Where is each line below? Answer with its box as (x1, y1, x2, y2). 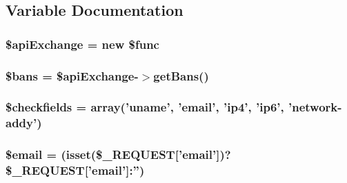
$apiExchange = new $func (6, 35, 159, 52)
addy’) (6, 114, 42, 131)
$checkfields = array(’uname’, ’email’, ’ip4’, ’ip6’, (6, 98, 284, 116)
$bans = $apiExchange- (6, 67, 139, 84)
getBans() (153, 67, 209, 84)
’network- (288, 98, 342, 116)
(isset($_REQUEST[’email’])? (61, 146, 231, 163)
